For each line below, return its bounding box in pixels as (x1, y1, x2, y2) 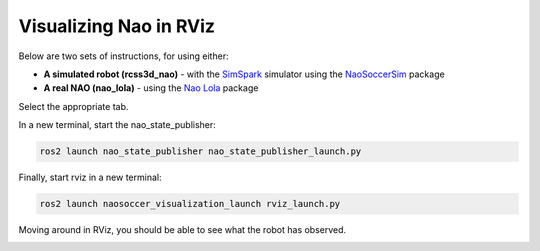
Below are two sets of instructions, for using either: (18, 50, 229, 62)
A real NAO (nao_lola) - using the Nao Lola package (43, 82, 259, 94)
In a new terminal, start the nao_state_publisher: (18, 119, 217, 131)
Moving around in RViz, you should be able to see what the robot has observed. (18, 224, 347, 236)
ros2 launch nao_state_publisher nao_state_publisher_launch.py (39, 146, 362, 157)
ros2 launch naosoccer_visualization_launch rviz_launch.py (39, 198, 341, 210)
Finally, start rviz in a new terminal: (18, 171, 162, 184)
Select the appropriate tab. (18, 100, 129, 112)
